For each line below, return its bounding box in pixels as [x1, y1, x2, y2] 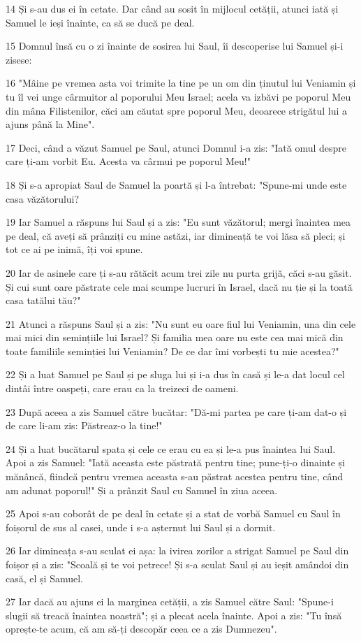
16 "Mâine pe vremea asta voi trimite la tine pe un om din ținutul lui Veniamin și [6, 75, 356, 90]
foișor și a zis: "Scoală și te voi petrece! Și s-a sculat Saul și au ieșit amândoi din [6, 557, 349, 571]
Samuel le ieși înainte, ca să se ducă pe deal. [6, 15, 195, 29]
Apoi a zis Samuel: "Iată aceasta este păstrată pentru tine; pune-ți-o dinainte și [6, 455, 345, 470]
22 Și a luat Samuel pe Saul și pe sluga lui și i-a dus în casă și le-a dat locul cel [6, 367, 345, 382]
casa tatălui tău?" [6, 293, 81, 308]
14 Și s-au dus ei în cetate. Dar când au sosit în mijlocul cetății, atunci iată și [6, 1, 339, 15]
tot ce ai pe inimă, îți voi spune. [6, 242, 143, 257]
